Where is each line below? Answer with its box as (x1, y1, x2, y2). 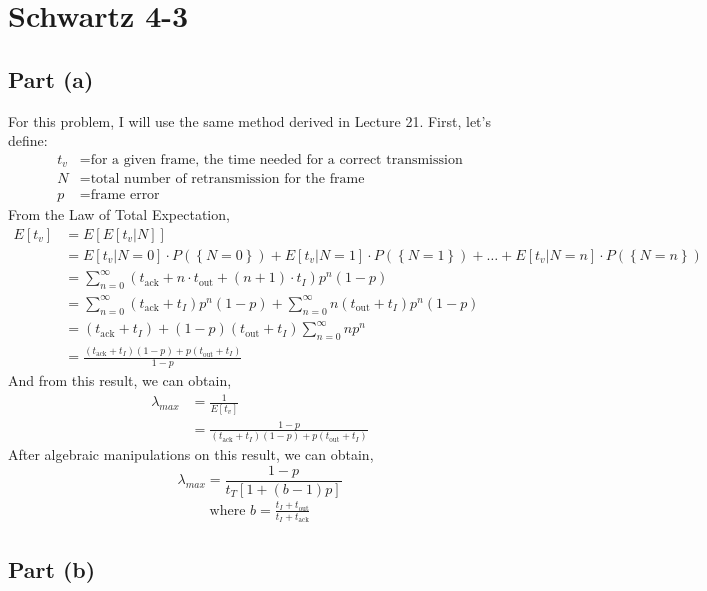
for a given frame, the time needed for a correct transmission (90, 152, 463, 167)
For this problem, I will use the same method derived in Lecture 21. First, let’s (8, 110, 491, 131)
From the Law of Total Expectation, (8, 204, 230, 225)
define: (8, 130, 48, 151)
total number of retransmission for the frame (90, 172, 365, 187)
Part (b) (8, 553, 96, 584)
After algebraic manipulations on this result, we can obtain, (8, 444, 374, 465)
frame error (90, 188, 160, 203)
